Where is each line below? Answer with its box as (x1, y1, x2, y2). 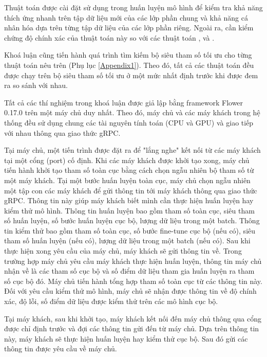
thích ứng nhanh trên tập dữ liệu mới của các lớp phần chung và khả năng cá (4, 12, 248, 23)
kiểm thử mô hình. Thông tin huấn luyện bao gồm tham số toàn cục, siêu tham (4, 205, 255, 216)
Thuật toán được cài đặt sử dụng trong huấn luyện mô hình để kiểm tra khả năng (4, 2, 263, 12)
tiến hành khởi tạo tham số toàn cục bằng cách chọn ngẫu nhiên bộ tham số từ (4, 165, 254, 175)
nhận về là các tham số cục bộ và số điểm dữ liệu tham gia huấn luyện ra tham (4, 265, 255, 276)
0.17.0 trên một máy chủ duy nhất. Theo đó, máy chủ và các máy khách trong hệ (4, 107, 260, 118)
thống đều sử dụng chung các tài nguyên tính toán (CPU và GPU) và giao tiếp (4, 117, 254, 128)
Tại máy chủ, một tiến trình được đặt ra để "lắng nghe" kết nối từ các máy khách (4, 145, 261, 155)
